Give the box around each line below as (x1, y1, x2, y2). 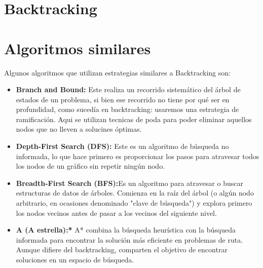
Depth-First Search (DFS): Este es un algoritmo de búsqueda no (16, 141, 229, 151)
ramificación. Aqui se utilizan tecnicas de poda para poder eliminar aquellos (16, 113, 252, 124)
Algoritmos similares (4, 37, 151, 58)
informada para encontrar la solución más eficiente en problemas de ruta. (16, 234, 243, 245)
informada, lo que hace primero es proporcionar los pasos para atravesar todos (16, 150, 259, 161)
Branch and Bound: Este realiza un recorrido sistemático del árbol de (16, 84, 241, 95)
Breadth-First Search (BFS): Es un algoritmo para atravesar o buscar (16, 177, 243, 188)
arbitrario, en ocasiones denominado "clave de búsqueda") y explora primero (16, 198, 252, 208)
